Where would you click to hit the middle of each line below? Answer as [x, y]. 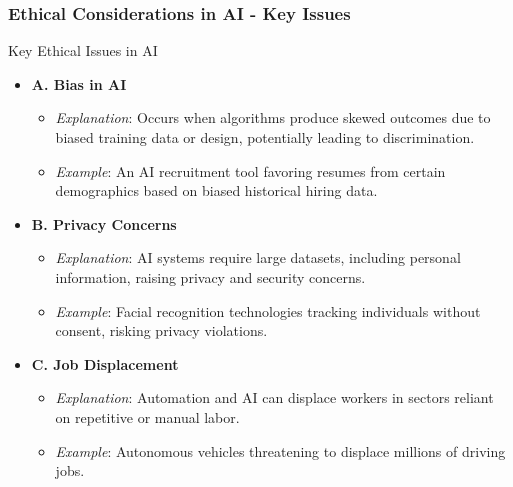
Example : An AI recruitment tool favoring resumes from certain [250, 170]
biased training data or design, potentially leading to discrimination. [265, 137]
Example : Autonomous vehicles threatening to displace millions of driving [280, 450]
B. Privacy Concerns [104, 223]
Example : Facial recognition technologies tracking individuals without [268, 310]
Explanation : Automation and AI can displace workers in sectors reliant [274, 397]
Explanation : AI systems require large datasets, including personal [258, 257]
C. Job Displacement [105, 363]
